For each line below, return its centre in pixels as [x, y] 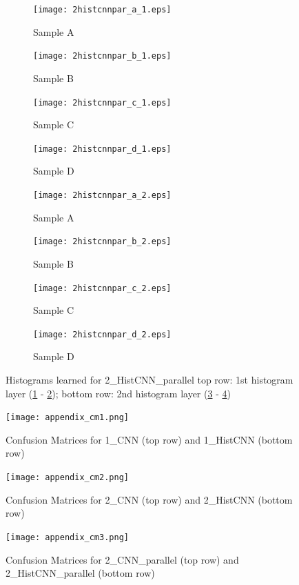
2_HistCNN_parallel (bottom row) [80, 573]
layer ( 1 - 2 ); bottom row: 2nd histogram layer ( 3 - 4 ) [118, 393]
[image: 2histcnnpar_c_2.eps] [102, 288]
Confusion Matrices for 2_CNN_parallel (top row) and [122, 559]
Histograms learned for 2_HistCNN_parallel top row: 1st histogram [149, 379]
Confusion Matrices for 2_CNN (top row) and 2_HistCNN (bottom [149, 499]
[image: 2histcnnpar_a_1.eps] [102, 10]
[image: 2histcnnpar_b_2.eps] [102, 242]
